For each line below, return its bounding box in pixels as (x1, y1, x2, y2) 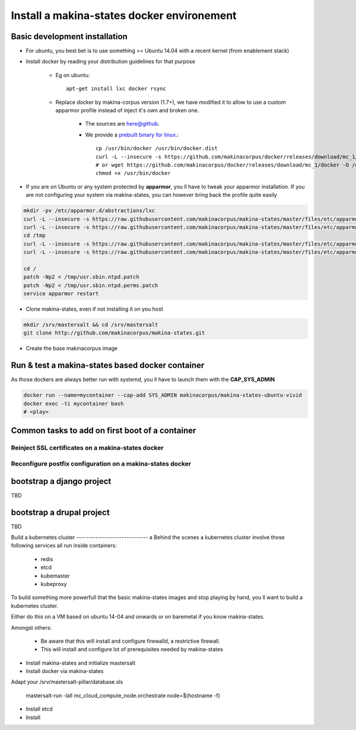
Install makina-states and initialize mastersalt (26, 659, 136, 667)
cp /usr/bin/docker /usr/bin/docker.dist (96, 145, 218, 152)
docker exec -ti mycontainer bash (23, 400, 124, 407)
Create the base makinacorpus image (26, 345, 118, 352)
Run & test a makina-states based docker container (11, 361, 205, 371)
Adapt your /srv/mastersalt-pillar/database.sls (11, 678, 123, 686)
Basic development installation (11, 31, 128, 42)
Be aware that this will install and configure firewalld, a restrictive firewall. (40, 637, 221, 645)
